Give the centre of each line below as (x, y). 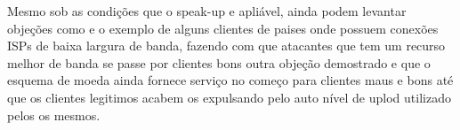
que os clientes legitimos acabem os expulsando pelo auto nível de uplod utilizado (229, 97)
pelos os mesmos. (54, 115)
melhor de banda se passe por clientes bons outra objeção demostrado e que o (219, 62)
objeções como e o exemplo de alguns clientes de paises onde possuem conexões (223, 28)
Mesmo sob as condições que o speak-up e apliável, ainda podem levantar (207, 11)
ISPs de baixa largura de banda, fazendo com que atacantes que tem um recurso (226, 46)
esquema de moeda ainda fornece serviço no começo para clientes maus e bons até (230, 80)
